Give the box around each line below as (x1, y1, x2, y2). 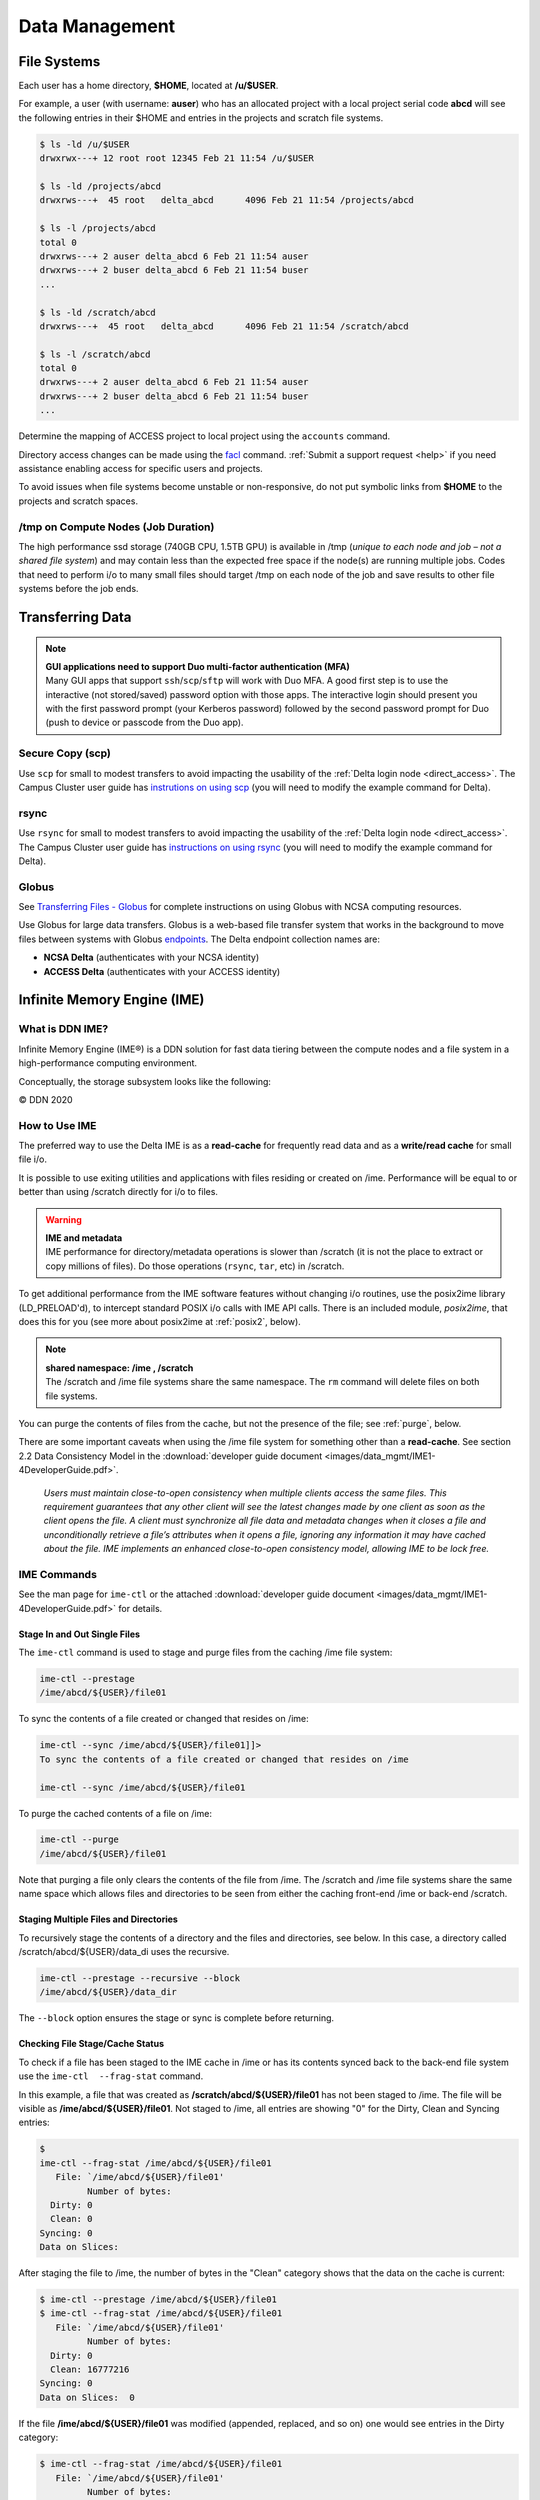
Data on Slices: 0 (39, 2391, 135, 2403)
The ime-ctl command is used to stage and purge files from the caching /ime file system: (18, 1646, 393, 1658)
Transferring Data (18, 608, 132, 625)
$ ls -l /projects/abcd (39, 223, 157, 234)
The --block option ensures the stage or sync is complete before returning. (18, 2012, 335, 2024)
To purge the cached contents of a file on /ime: (18, 1807, 212, 1819)
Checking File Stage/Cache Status (18, 2038, 165, 2050)
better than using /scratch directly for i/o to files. (18, 1186, 219, 1198)
